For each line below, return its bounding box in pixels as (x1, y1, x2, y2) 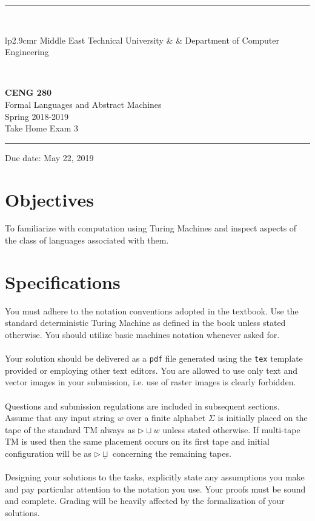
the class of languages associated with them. (5, 234, 169, 247)
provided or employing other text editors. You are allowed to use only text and (5, 363, 297, 376)
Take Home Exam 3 (5, 122, 79, 134)
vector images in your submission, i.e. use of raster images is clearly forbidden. (5, 376, 296, 388)
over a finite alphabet (126, 411, 206, 424)
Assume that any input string (5, 411, 115, 424)
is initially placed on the (217, 411, 308, 424)
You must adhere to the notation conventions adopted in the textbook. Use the (5, 304, 299, 317)
